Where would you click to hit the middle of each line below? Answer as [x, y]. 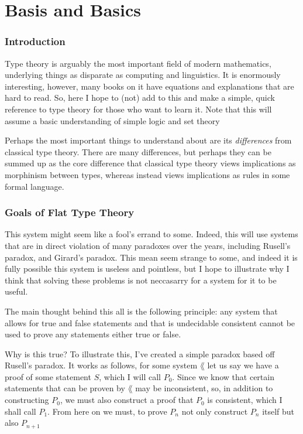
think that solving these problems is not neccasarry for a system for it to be [141, 280]
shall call [20, 411]
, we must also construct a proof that [127, 400]
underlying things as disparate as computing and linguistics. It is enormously [143, 75]
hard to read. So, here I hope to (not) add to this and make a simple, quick [140, 98]
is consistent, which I [245, 400]
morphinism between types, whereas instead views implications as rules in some [147, 174]
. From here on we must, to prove [107, 411]
